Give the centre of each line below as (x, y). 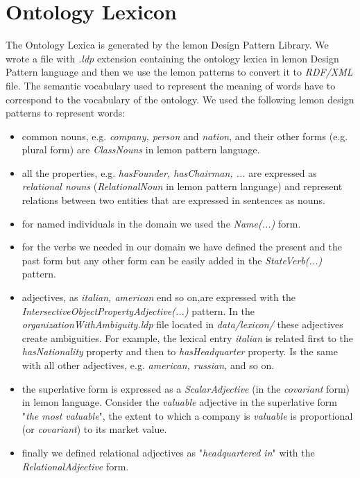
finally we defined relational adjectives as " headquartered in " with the (168, 452)
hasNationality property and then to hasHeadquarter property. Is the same (180, 351)
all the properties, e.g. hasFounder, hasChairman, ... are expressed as (169, 172)
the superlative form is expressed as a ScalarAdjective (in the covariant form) (186, 388)
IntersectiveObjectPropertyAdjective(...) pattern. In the (138, 310)
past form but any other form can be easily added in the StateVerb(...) (172, 260)
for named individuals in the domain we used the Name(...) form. (161, 223)
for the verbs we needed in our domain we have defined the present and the (182, 247)
